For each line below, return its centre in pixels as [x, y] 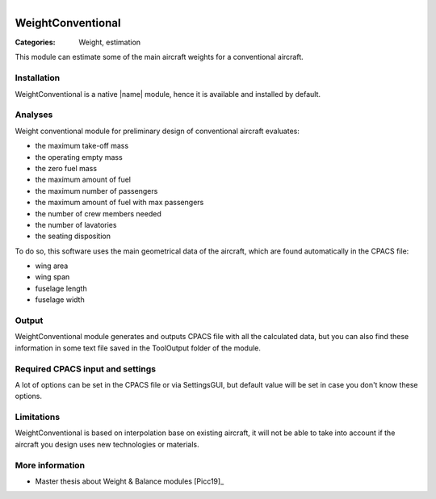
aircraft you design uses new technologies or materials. [107, 444]
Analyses [34, 115]
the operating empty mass [79, 157]
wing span [52, 277]
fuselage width [60, 300]
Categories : [35, 42]
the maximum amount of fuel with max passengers [119, 203]
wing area [52, 266]
